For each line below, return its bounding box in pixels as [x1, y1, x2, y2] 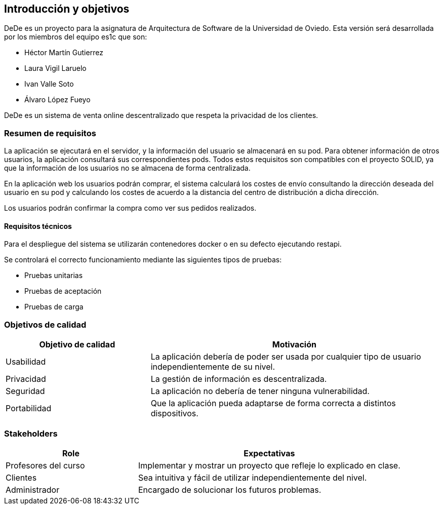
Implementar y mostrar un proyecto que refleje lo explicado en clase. [138, 460, 400, 471]
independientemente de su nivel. [150, 362, 275, 372]
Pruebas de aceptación [24, 287, 102, 296]
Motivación [272, 339, 316, 350]
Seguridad [6, 386, 45, 397]
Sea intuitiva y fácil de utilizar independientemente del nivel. [138, 472, 367, 483]
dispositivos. [150, 408, 198, 419]
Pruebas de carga [24, 302, 84, 311]
